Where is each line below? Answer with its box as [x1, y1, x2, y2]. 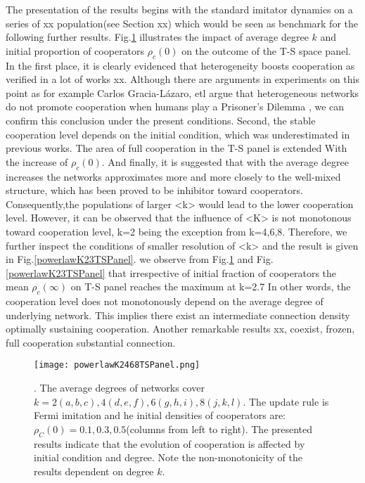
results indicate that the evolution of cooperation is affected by [34, 436, 305, 451]
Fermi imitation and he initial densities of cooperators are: [34, 408, 286, 423]
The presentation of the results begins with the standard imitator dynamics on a [6, 2, 353, 16]
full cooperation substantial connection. [6, 335, 176, 349]
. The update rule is [243, 394, 329, 408]
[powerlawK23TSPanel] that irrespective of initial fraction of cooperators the [6, 265, 337, 280]
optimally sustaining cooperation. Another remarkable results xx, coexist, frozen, [6, 321, 355, 336]
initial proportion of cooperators [6, 43, 145, 58]
